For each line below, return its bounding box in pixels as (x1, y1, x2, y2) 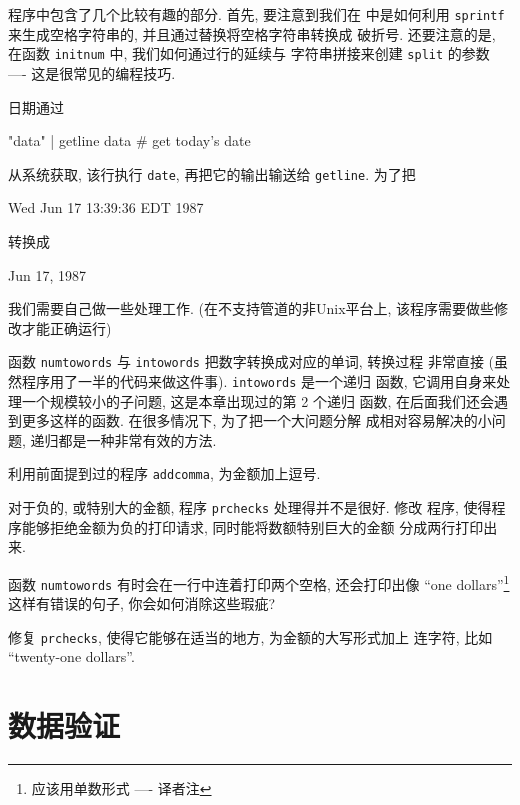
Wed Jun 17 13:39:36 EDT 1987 (8, 197, 204, 218)
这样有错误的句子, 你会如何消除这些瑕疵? (8, 593, 276, 614)
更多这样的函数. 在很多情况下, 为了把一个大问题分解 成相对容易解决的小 (21, 410, 492, 431)
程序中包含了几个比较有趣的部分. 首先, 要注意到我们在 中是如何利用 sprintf (8, 4, 505, 24)
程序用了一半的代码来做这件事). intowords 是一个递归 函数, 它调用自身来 (21, 370, 497, 391)
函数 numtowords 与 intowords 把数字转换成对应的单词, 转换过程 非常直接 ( (8, 351, 495, 372)
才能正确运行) (21, 317, 112, 338)
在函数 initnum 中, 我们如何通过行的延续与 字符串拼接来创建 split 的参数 (8, 43, 490, 64)
